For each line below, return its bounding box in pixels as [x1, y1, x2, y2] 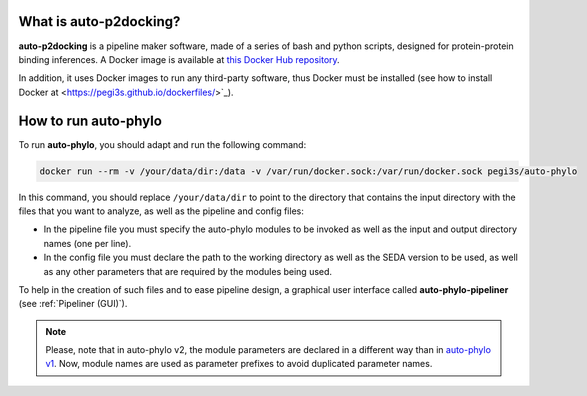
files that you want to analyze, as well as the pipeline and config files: [18, 205, 304, 217]
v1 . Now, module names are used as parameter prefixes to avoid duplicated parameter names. [45, 358, 433, 370]
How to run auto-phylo [18, 112, 162, 129]
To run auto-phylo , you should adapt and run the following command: [18, 138, 307, 150]
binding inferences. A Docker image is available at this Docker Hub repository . [18, 53, 340, 65]
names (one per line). [43, 237, 132, 249]
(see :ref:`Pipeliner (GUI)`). [18, 298, 128, 310]
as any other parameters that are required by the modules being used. [43, 265, 333, 277]
